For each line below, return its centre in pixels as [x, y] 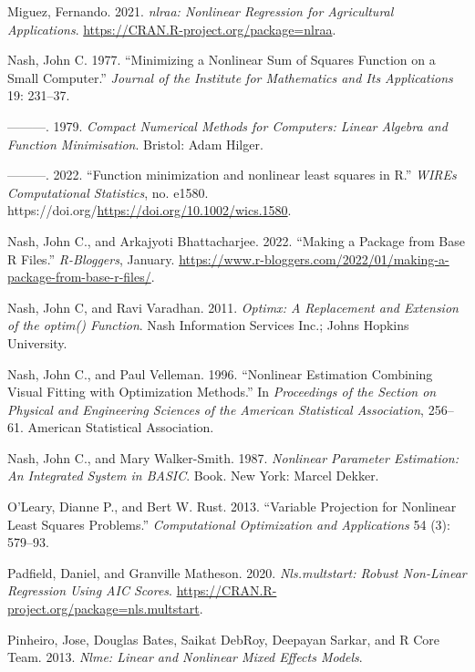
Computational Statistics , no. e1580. [108, 192]
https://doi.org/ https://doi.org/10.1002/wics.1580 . [150, 210]
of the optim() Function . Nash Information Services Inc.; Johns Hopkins [208, 325]
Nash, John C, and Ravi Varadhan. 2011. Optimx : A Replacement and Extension [233, 307]
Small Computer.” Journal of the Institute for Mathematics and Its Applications [230, 77]
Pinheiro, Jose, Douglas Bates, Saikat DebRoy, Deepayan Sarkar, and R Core [224, 639]
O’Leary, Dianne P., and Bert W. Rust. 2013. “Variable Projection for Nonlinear [232, 507]
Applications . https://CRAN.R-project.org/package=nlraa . [172, 29]
